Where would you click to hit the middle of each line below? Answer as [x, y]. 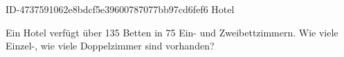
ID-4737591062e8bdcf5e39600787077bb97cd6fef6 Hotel [120, 9]
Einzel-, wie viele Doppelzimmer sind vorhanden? [110, 46]
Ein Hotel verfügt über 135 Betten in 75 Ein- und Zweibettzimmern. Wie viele [172, 32]
